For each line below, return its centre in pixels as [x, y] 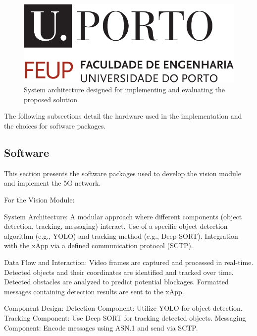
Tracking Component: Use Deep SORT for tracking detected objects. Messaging [125, 317]
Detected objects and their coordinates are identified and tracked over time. [119, 272]
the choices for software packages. [55, 125]
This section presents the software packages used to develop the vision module [123, 173]
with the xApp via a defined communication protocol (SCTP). [99, 245]
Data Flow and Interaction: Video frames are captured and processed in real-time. [129, 262]
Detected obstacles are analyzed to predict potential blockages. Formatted [116, 282]
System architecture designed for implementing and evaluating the [124, 90]
